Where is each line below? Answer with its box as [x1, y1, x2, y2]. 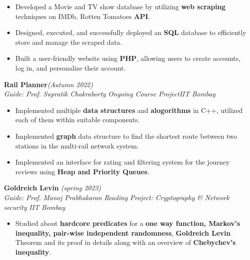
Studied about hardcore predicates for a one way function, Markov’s [15, 218, 240, 228]
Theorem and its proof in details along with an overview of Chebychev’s [15, 237, 236, 247]
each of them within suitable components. [15, 114, 140, 125]
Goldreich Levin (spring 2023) [4, 183, 101, 193]
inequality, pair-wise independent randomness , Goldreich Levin [15, 227, 231, 238]
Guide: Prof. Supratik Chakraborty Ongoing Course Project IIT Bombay [4, 89, 215, 99]
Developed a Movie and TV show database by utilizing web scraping [15, 1, 226, 11]
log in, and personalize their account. [15, 62, 126, 73]
